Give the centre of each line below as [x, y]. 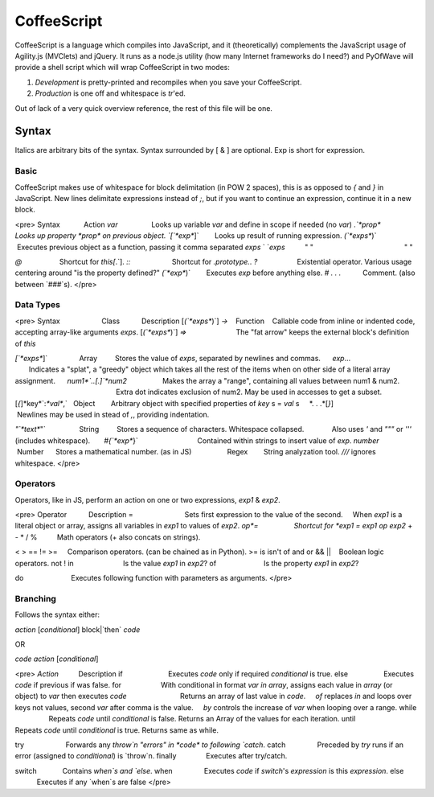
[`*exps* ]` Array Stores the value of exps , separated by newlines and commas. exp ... [183, 358]
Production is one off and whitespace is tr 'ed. [111, 93]
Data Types [37, 305]
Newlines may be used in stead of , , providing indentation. [113, 414]
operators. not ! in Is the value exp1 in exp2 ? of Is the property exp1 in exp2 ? [187, 563]
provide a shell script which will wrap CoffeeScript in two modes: [123, 68]
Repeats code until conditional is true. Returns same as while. [117, 730]
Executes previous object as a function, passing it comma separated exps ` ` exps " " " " [215, 247]
